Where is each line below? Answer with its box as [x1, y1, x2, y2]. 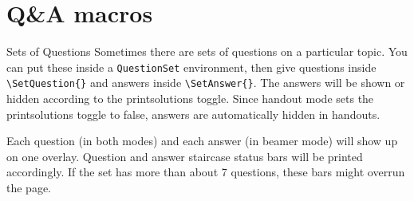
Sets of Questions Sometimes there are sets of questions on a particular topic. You [6, 43, 408, 60]
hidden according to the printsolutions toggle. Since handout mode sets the [6, 90, 374, 107]
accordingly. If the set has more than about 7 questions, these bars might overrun [6, 164, 405, 180]
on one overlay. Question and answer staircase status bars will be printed [6, 148, 363, 164]
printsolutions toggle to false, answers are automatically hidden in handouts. [6, 105, 380, 122]
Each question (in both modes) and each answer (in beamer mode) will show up [6, 132, 398, 149]
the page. [6, 179, 51, 195]
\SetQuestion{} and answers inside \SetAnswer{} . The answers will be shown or [6, 74, 405, 91]
